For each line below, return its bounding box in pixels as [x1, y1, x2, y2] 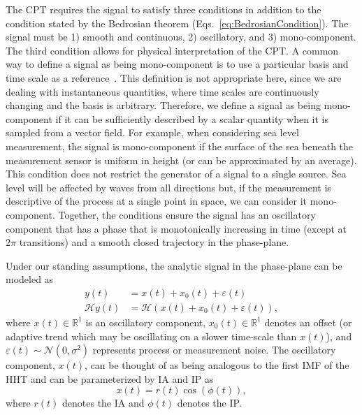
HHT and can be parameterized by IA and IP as [6, 371, 214, 386]
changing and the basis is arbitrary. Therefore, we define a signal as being [6, 98, 321, 112]
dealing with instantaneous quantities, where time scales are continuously [6, 84, 319, 99]
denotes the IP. [177, 395, 242, 410]
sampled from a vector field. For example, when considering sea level [6, 125, 299, 140]
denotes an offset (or [264, 314, 352, 329]
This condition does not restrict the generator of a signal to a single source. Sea [6, 166, 347, 181]
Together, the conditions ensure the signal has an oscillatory [58, 207, 316, 221]
